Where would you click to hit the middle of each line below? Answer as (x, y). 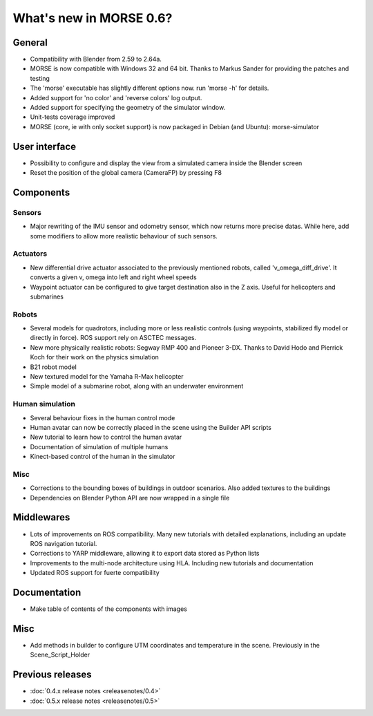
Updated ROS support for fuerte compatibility (95, 573)
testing (40, 78)
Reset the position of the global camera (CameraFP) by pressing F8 (126, 173)
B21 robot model (54, 367)
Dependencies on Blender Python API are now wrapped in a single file (130, 498)
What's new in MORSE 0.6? (93, 18)
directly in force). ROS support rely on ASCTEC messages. (113, 338)
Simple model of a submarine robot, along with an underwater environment (137, 386)
